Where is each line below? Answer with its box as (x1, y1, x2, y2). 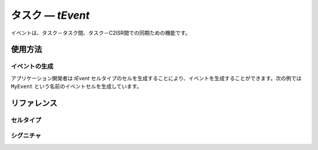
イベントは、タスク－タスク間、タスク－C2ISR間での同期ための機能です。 (11, 29, 191, 36)
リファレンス (11, 98, 58, 108)
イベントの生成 (11, 62, 54, 70)
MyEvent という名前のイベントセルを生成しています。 (11, 83, 143, 90)
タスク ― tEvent (11, 9, 90, 22)
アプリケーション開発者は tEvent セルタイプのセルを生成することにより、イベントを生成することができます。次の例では (11, 74, 302, 81)
